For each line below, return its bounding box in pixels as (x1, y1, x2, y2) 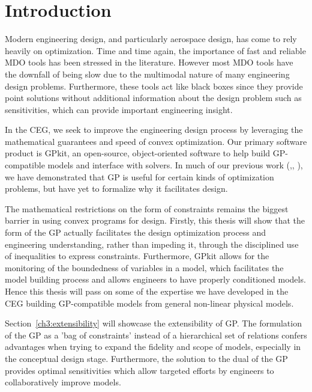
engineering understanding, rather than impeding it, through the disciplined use (5, 237, 299, 250)
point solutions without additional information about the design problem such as (5, 91, 302, 104)
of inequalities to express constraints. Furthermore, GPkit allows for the (5, 250, 269, 262)
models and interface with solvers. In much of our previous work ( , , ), (47, 159, 303, 171)
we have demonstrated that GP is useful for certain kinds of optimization (5, 170, 274, 183)
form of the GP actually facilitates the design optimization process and (5, 226, 266, 239)
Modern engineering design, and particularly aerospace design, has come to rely (5, 32, 297, 45)
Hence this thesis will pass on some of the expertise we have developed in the (5, 285, 289, 297)
